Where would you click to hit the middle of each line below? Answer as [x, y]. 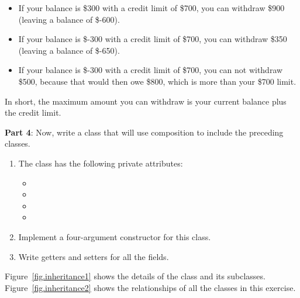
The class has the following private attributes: [101, 163]
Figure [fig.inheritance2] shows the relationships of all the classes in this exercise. [150, 287]
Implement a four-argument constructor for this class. [115, 236]
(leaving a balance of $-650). [69, 50]
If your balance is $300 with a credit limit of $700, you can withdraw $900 [151, 8]
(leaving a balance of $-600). [69, 19]
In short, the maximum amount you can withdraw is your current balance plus [146, 101]
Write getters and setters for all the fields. [94, 256]
